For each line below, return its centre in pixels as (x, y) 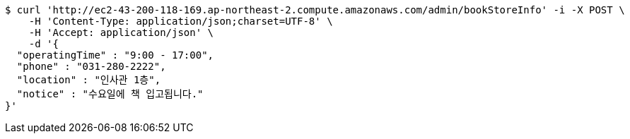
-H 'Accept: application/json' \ (121, 32)
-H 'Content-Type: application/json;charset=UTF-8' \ (181, 21)
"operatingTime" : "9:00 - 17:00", (115, 55)
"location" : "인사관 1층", (89, 80)
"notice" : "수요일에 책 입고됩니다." (110, 94)
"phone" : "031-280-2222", (91, 66)
